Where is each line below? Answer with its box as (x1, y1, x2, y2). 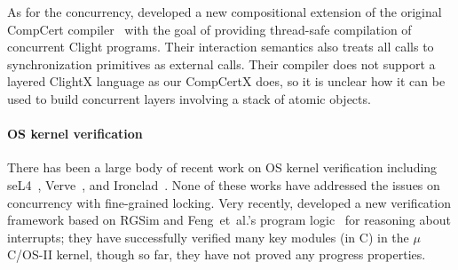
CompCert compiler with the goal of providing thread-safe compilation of (7, 20, 412, 38)
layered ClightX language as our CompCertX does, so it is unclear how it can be (7, 72, 446, 91)
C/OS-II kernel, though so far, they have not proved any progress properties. (7, 245, 426, 264)
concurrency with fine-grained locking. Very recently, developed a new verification (7, 193, 451, 211)
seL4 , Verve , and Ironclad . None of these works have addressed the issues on (7, 175, 440, 194)
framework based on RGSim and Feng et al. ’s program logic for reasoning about (7, 210, 451, 229)
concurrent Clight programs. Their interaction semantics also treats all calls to (7, 37, 434, 56)
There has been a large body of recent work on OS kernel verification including (7, 158, 438, 177)
